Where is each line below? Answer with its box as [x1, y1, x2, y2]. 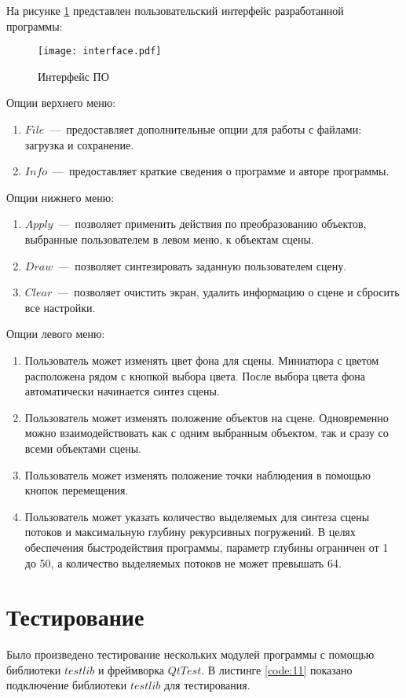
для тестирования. [163, 677, 251, 693]
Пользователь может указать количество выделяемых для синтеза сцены [24, 508, 370, 524]
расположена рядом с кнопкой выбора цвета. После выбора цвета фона [24, 367, 365, 384]
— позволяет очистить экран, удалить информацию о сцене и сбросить [57, 284, 400, 300]
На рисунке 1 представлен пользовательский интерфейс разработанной [6, 2, 344, 18]
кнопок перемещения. [24, 482, 129, 498]
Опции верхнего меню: [6, 94, 116, 111]
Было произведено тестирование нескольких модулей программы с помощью [6, 646, 375, 663]
